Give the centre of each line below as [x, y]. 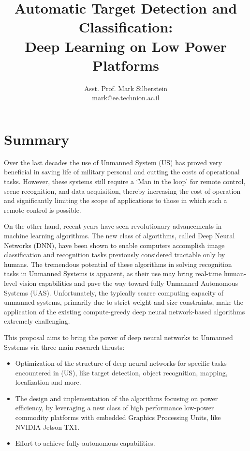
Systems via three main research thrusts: [64, 347]
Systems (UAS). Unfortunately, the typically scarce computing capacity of [114, 292]
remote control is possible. [43, 210]
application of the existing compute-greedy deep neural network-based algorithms [125, 311]
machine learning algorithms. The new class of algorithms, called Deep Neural [119, 235]
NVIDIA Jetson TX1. [47, 427]
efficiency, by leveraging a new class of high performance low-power [115, 408]
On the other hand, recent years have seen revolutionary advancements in [113, 226]
